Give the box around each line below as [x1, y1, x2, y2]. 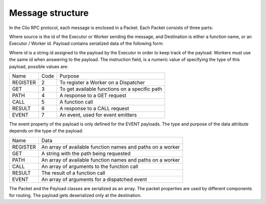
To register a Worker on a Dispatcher [59, 79, 145, 86]
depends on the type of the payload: [9, 128, 83, 134]
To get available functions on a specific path [59, 85, 163, 92]
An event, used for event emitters [59, 111, 137, 118]
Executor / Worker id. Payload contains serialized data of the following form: [9, 41, 164, 46]
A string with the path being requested [41, 150, 131, 157]
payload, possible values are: [9, 63, 68, 69]
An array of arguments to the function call [41, 163, 138, 170]
